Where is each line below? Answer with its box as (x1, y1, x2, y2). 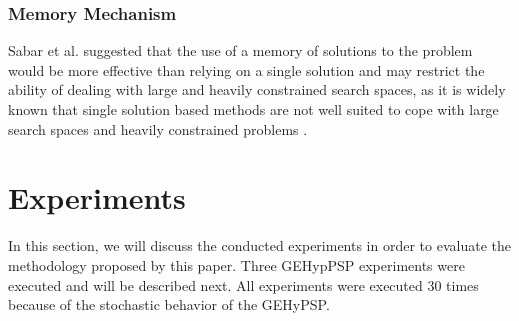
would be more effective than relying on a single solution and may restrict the (8, 59, 485, 80)
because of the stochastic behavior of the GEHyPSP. (8, 294, 330, 315)
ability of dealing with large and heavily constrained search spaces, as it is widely (8, 79, 506, 100)
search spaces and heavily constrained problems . (8, 118, 308, 139)
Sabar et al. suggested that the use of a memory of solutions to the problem (8, 40, 473, 61)
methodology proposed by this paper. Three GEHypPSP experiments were (8, 254, 465, 275)
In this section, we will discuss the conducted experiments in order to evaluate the (8, 235, 511, 256)
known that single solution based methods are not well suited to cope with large (8, 99, 499, 119)
